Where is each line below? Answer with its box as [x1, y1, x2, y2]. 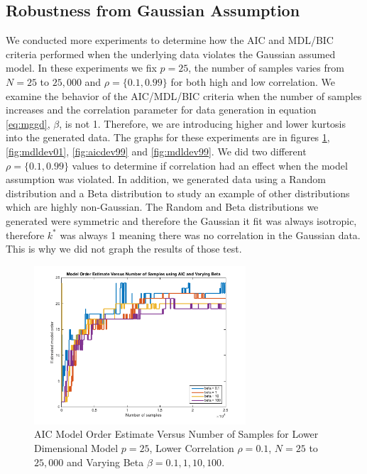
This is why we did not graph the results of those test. [6, 241, 242, 256]
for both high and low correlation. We [170, 74, 335, 89]
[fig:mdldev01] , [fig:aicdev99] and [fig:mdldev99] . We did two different [6, 143, 307, 158]
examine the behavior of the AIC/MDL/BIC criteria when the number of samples [6, 88, 362, 103]
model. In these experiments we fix [6, 60, 157, 75]
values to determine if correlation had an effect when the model [72, 158, 348, 172]
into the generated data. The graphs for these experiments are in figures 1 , [6, 130, 330, 145]
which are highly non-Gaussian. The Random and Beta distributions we [6, 199, 319, 214]
